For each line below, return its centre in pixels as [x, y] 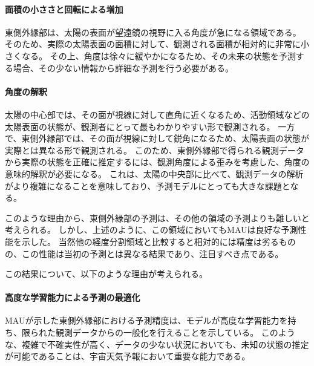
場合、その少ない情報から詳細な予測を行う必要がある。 [123, 67]
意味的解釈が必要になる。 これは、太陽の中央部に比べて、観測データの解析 [154, 173]
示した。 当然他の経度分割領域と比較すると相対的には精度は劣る [150, 241]
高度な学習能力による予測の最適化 [73, 297]
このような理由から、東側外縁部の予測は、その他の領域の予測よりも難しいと [157, 217]
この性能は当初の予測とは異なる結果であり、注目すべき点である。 [152, 253]
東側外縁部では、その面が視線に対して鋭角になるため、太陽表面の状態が [165, 138]
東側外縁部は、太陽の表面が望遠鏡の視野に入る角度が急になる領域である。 [153, 32]
